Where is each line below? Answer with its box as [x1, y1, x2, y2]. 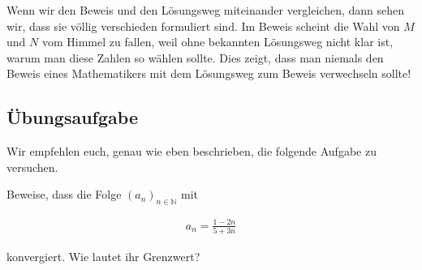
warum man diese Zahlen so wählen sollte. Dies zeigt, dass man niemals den [6, 49, 384, 66]
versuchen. [6, 158, 58, 175]
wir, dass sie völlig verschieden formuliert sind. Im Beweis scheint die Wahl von [6, 17, 400, 34]
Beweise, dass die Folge [6, 186, 122, 203]
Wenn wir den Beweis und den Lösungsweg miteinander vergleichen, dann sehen [6, 2, 405, 18]
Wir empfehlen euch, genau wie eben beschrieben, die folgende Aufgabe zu [6, 143, 377, 160]
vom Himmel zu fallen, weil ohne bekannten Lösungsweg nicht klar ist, [41, 33, 394, 50]
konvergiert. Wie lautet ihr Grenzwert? [6, 248, 200, 265]
